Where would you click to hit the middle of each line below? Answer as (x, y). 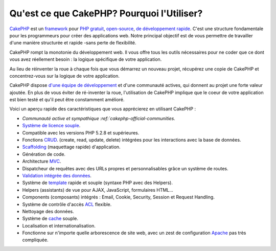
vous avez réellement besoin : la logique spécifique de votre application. (86, 59)
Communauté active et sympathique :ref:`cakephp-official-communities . (99, 118)
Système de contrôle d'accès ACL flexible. (67, 204)
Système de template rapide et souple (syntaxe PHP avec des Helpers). (98, 183)
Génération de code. (44, 154)
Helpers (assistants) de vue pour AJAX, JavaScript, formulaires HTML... (98, 190)
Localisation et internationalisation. (59, 225)
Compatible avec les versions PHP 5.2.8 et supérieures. (81, 132)
